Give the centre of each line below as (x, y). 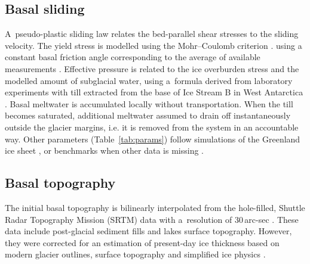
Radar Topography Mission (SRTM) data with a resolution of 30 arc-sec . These (152, 219)
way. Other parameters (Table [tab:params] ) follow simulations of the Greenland (153, 139)
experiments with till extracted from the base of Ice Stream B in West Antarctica (154, 92)
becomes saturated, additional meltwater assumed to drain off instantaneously (148, 115)
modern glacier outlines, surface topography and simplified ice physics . (135, 254)
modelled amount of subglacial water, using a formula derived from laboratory (149, 80)
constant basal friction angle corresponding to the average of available (133, 57)
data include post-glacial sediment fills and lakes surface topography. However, (148, 231)
